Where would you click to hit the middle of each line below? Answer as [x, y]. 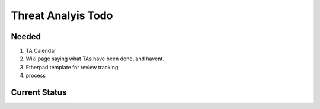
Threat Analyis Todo [62, 15]
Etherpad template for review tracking [72, 67]
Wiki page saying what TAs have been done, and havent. [95, 59]
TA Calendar [41, 51]
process [36, 76]
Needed [26, 36]
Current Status [39, 93]
